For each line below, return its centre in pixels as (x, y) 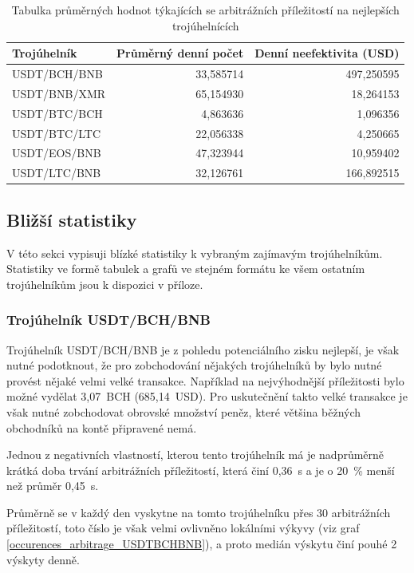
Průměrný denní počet (180, 53)
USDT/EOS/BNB (57, 153)
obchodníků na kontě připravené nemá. (102, 427)
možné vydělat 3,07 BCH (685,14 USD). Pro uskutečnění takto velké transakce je (207, 396)
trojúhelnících (205, 25)
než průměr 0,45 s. (53, 486)
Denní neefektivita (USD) (327, 53)
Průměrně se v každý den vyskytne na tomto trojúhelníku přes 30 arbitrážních (199, 512)
